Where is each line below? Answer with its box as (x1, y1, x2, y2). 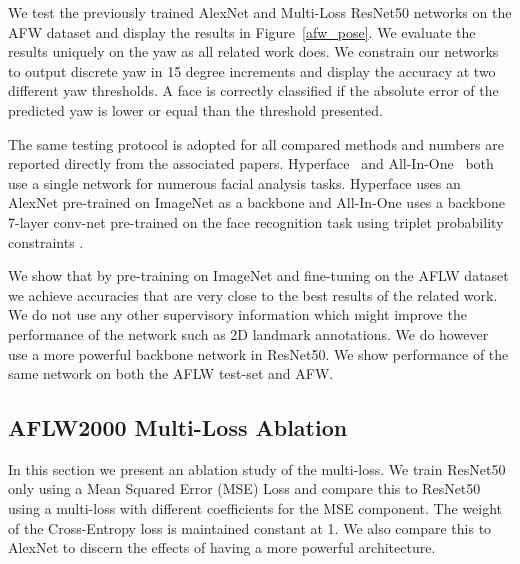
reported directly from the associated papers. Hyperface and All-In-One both (8, 153, 494, 174)
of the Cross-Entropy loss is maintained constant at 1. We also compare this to (8, 517, 492, 538)
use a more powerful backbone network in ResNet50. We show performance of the (8, 343, 509, 364)
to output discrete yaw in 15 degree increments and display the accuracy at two (8, 60, 496, 81)
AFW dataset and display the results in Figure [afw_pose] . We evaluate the (8, 21, 476, 42)
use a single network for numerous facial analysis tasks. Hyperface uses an (8, 172, 461, 193)
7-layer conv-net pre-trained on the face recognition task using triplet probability (8, 211, 504, 232)
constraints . (8, 231, 84, 252)
